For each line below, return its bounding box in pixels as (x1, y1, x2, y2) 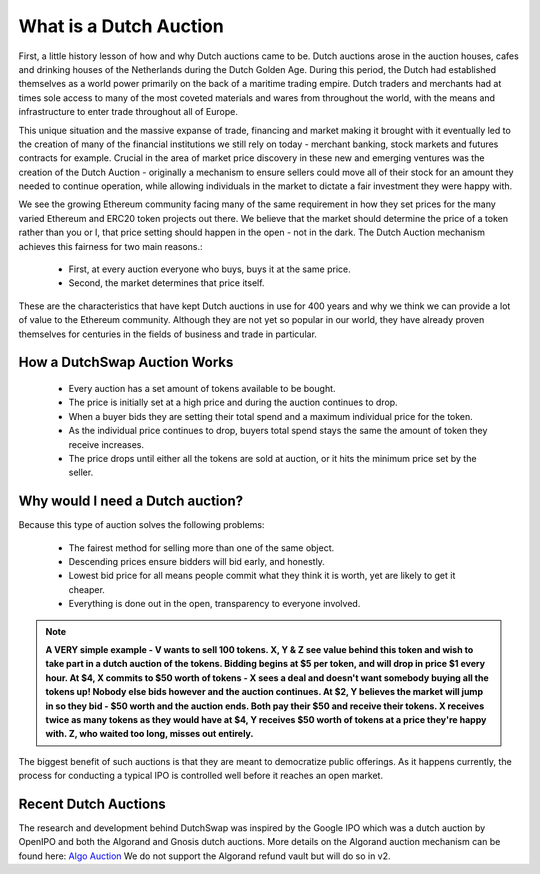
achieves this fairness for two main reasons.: (18, 240, 204, 252)
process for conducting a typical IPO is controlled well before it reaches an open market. (18, 770, 384, 782)
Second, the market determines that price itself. (68, 277, 265, 289)
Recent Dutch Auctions (18, 795, 166, 812)
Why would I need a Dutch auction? (18, 493, 244, 510)
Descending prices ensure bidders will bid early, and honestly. (68, 556, 325, 568)
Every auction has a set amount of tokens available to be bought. (68, 382, 336, 394)
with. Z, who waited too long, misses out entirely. (45, 728, 254, 740)
